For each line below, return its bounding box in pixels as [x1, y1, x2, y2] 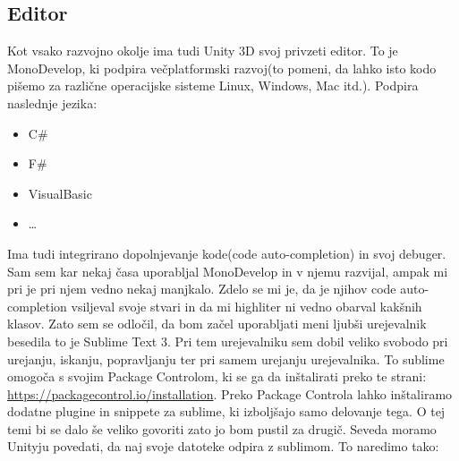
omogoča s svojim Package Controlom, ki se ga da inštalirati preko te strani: [7, 367, 427, 386]
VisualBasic [28, 184, 92, 202]
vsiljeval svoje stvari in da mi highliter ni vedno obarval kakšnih [71, 296, 422, 315]
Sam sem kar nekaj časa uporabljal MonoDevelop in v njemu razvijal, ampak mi [7, 261, 448, 280]
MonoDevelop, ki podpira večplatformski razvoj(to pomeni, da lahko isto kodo [7, 58, 437, 77]
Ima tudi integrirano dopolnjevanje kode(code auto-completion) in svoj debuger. [7, 243, 446, 262]
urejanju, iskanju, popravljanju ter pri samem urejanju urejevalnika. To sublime [7, 349, 445, 368]
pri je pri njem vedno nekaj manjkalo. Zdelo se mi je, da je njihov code [7, 279, 396, 298]
